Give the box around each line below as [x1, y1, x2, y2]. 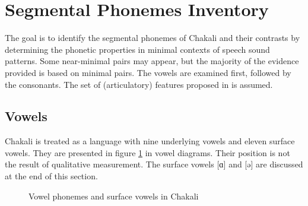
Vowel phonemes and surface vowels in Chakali [28, 189, 199, 202]
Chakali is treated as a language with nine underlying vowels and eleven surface [5, 135, 295, 147]
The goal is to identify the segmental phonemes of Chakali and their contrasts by [5, 31, 300, 44]
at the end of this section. [5, 170, 98, 182]
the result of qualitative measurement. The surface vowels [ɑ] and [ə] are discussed [5, 158, 303, 170]
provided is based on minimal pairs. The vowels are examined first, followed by [5, 66, 291, 78]
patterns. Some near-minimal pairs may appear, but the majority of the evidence [5, 55, 299, 67]
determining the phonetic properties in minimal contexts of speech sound [5, 43, 270, 55]
